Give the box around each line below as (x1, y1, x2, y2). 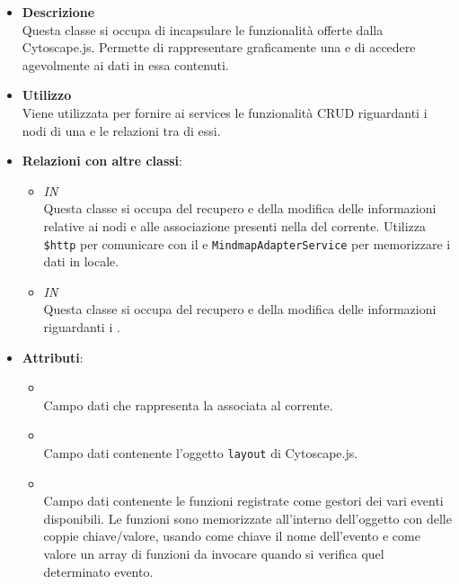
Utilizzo (22, 85, 72, 104)
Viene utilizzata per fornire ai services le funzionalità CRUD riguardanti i (22, 103, 428, 121)
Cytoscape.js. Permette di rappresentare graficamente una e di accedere (22, 38, 416, 57)
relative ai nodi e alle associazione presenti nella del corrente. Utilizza (43, 216, 426, 235)
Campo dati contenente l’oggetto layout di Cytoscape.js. (43, 443, 358, 462)
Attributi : (22, 347, 84, 366)
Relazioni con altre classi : (22, 151, 182, 170)
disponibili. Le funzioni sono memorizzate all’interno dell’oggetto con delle (43, 508, 452, 527)
